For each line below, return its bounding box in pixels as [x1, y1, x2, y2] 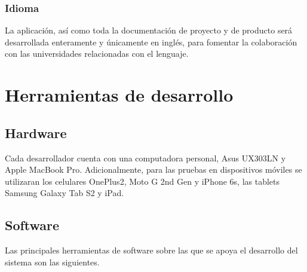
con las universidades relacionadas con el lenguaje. [5, 47, 189, 60]
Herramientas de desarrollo [5, 82, 234, 107]
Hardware [5, 123, 67, 142]
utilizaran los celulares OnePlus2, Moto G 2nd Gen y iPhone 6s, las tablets [5, 175, 280, 187]
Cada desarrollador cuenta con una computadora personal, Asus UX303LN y [5, 151, 286, 164]
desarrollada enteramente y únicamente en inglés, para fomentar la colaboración [5, 35, 297, 48]
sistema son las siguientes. [5, 255, 100, 268]
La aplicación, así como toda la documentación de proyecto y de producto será [5, 24, 293, 36]
